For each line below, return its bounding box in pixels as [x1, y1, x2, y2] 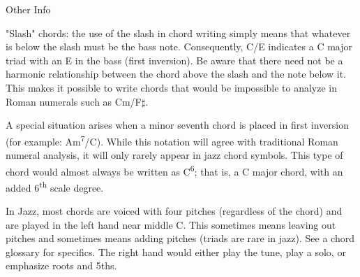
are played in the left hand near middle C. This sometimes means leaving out [6, 217, 336, 232]
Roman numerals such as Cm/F [6, 94, 142, 108]
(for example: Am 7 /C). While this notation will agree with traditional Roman [6, 132, 338, 148]
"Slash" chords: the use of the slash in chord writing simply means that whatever [6, 25, 351, 40]
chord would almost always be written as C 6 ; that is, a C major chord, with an [6, 162, 343, 178]
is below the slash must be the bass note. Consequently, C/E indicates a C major [6, 39, 353, 54]
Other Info [6, 2, 51, 16]
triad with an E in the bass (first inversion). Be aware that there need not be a [6, 52, 343, 67]
